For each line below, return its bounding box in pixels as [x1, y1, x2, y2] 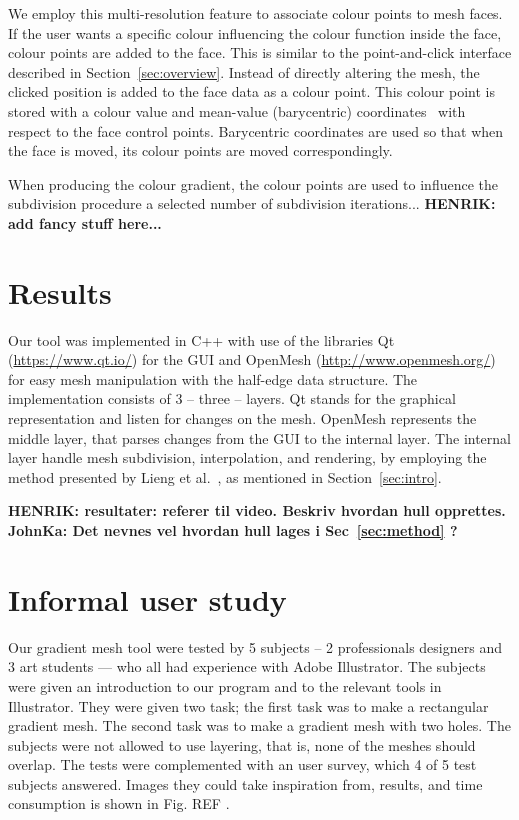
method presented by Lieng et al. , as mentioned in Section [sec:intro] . [8, 466, 442, 487]
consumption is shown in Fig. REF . [8, 793, 230, 814]
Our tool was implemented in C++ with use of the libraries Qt [8, 329, 395, 350]
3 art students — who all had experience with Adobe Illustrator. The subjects [8, 656, 486, 677]
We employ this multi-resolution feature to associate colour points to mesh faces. [8, 3, 503, 23]
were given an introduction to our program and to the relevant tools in [8, 675, 442, 696]
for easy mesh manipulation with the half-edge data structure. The [8, 368, 418, 389]
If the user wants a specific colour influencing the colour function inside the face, [8, 22, 502, 43]
